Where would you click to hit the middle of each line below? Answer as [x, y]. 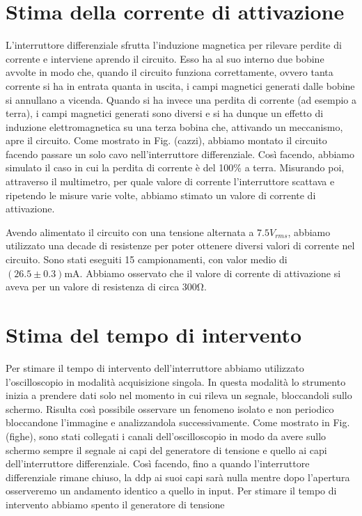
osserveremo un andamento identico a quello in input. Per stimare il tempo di [171, 491]
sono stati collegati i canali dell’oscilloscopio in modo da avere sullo [183, 436]
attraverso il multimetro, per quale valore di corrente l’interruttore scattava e [170, 181]
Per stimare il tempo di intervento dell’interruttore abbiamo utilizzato [155, 367]
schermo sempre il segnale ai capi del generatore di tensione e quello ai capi [166, 449]
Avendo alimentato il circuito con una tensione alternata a [130, 232]
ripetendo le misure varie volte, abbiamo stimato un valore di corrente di [161, 195]
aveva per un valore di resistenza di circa [93, 287]
